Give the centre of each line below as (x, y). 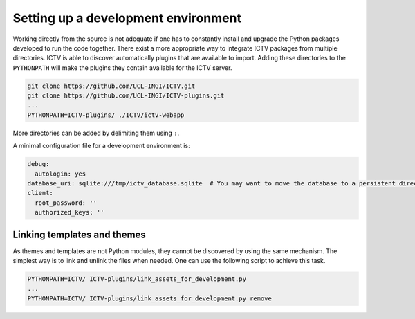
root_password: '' (66, 203)
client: (40, 193)
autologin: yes (61, 174)
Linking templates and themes (80, 234)
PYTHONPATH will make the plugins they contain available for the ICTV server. (122, 67)
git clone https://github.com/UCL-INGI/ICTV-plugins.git (126, 96)
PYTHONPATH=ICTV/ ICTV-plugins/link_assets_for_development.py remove (150, 298)
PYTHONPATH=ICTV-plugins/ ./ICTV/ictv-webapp (106, 115)
